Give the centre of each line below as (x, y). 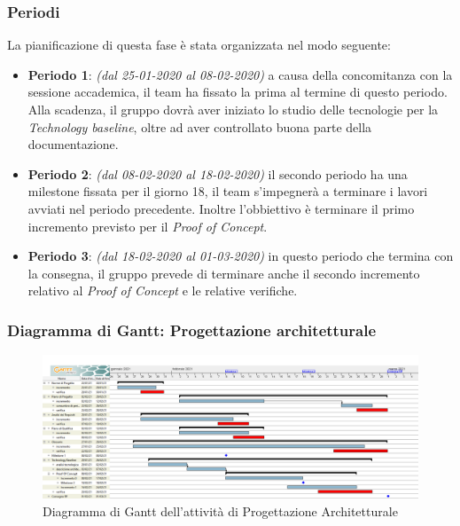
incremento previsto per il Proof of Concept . (148, 226)
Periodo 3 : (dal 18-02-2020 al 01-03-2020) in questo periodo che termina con (241, 256)
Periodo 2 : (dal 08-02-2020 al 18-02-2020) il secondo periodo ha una (218, 173)
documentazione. (73, 144)
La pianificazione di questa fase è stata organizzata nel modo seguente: (199, 45)
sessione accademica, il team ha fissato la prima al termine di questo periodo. (238, 92)
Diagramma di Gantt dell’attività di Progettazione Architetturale (220, 511)
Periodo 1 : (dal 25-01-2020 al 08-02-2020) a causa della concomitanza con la (240, 74)
